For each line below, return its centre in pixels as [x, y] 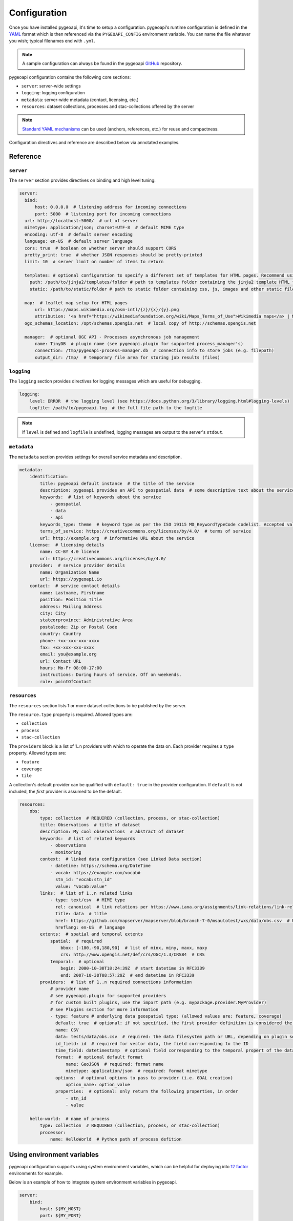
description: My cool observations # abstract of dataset [112, 832]
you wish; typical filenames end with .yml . [52, 41]
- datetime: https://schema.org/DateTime [100, 866]
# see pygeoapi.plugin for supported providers [108, 996]
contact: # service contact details [75, 586]
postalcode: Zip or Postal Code [78, 627]
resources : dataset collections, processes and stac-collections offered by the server [108, 106]
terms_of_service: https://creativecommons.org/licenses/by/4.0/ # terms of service [146, 531]
